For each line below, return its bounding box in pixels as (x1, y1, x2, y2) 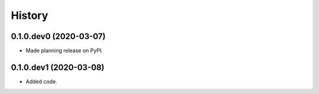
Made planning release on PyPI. (25, 47, 103, 54)
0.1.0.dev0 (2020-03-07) (11, 31, 106, 41)
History (11, 9, 48, 22)
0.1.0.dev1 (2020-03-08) (11, 62, 105, 72)
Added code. (25, 77, 57, 85)
